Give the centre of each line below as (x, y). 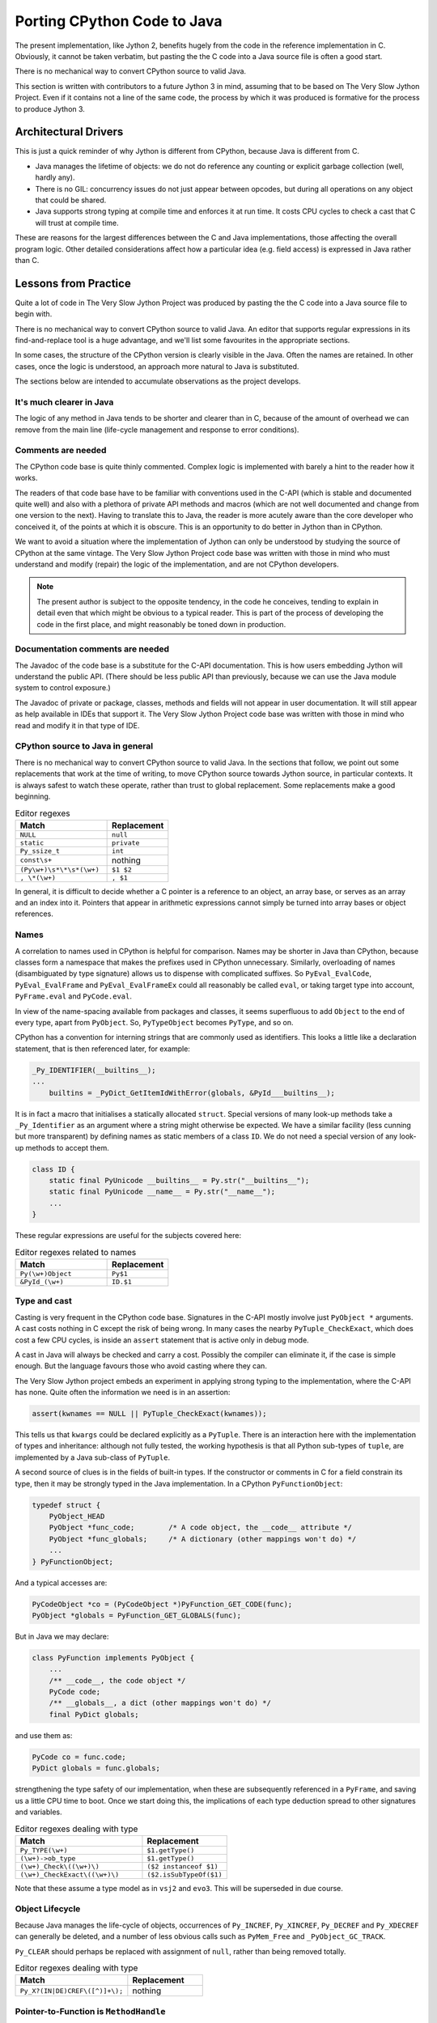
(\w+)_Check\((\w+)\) (60, 1866)
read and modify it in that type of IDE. (77, 725)
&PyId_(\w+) (42, 1281)
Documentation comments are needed (92, 649)
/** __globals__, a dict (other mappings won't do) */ (160, 1703)
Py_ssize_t (40, 851)
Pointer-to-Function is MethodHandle (90, 2011)
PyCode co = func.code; (79, 1757)
